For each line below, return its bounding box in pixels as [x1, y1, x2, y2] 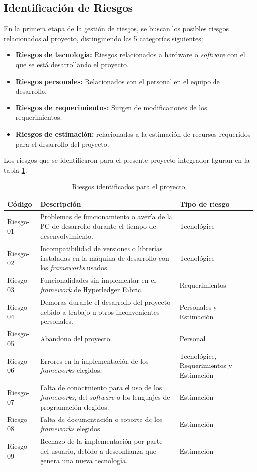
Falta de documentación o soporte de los [40, 414, 163, 424]
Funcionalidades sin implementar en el [40, 274, 156, 285]
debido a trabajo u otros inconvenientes [40, 306, 160, 316]
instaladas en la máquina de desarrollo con [40, 253, 169, 263]
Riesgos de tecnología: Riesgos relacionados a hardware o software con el [15, 50, 245, 60]
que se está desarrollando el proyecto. [15, 59, 129, 69]
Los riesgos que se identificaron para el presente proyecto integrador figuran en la [4, 155, 250, 165]
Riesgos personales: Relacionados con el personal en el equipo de [15, 76, 220, 86]
